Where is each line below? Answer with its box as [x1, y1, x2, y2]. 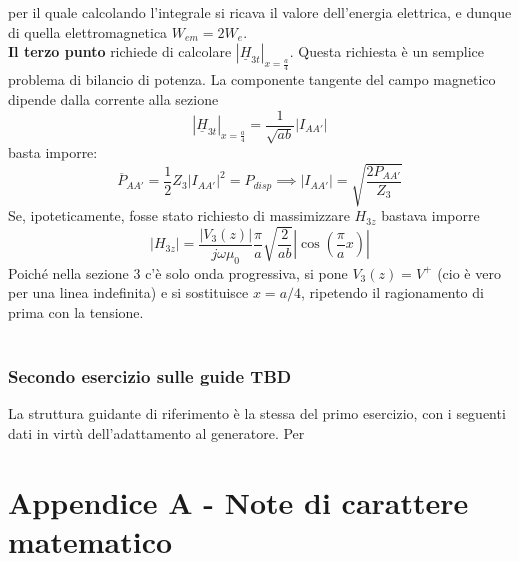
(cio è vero [437, 262, 501, 283]
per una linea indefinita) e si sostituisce [8, 282, 249, 303]
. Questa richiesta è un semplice [289, 41, 485, 62]
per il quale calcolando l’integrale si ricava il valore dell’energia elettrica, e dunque [8, 2, 512, 22]
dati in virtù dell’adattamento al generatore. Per [8, 422, 305, 443]
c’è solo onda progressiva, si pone [145, 262, 348, 283]
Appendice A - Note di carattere [8, 481, 469, 522]
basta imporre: [8, 142, 98, 162]
